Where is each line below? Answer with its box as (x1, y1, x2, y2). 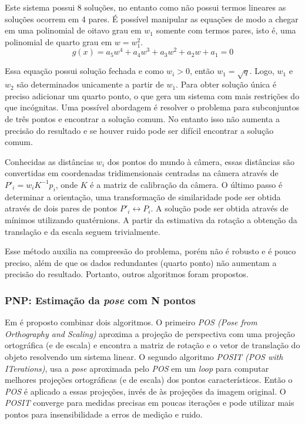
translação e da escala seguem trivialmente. (5, 225, 160, 237)
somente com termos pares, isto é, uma (156, 24, 296, 36)
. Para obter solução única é (176, 78, 277, 90)
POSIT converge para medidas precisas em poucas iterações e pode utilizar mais (5, 396, 294, 409)
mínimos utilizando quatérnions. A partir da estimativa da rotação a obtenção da (5, 213, 297, 226)
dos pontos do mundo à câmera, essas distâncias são (107, 155, 295, 167)
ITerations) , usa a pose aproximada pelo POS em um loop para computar (5, 362, 269, 374)
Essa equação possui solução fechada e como (5, 65, 164, 77)
